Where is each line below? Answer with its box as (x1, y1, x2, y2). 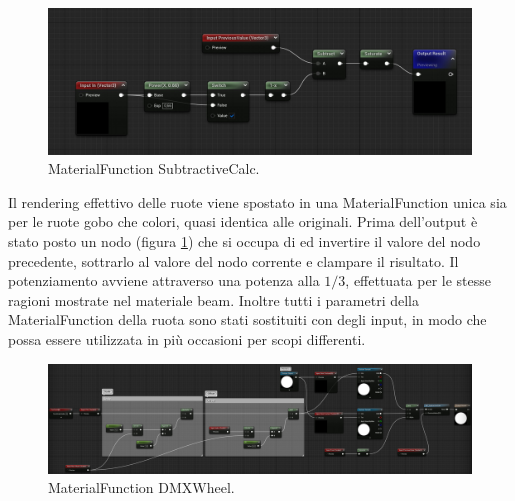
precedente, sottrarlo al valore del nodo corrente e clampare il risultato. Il (8, 250, 459, 271)
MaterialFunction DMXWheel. (48, 477, 235, 498)
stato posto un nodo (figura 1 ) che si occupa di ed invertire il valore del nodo (8, 230, 481, 251)
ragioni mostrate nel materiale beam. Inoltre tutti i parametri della (8, 289, 419, 310)
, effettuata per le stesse (345, 270, 491, 291)
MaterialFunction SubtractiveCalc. (48, 158, 260, 179)
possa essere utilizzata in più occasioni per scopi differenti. (8, 328, 366, 349)
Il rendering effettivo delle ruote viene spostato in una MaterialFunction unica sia (8, 191, 507, 212)
